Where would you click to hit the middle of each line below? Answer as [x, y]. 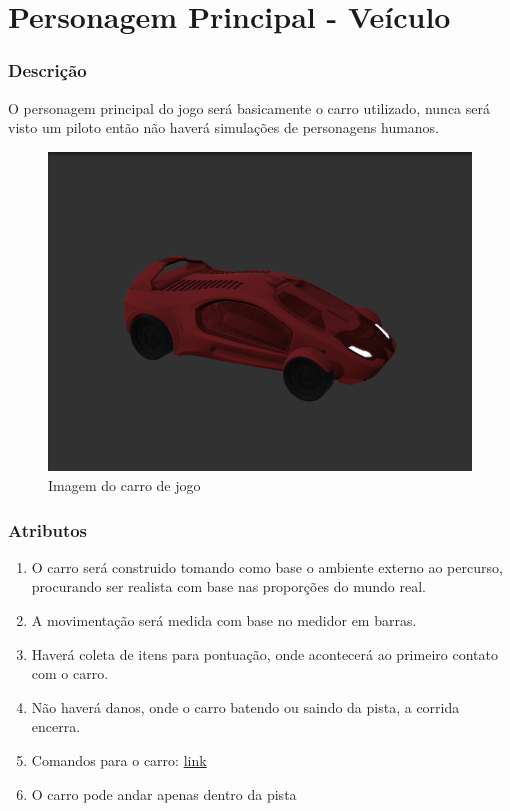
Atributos [48, 529]
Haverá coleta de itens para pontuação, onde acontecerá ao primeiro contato [264, 653]
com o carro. [70, 673]
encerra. [56, 726]
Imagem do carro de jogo [124, 485]
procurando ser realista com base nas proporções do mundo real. [229, 586]
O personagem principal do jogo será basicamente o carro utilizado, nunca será [249, 107]
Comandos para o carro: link [119, 760]
